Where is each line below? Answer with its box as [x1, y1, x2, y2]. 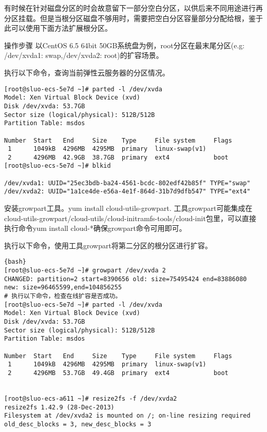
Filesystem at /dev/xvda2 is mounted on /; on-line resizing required [4, 412, 251, 420]
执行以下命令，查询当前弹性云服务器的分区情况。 [4, 67, 169, 77]
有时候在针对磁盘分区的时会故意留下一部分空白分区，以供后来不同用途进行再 [4, 3, 263, 13]
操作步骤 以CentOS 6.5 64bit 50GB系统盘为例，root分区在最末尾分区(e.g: [4, 40, 245, 50]
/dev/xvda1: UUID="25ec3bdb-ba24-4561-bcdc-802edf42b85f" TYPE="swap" [4, 179, 251, 187]
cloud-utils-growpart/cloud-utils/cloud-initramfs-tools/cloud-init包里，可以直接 [4, 212, 256, 223]
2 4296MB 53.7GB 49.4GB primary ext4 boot [8, 369, 228, 377]
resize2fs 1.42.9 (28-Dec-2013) [4, 403, 115, 411]
